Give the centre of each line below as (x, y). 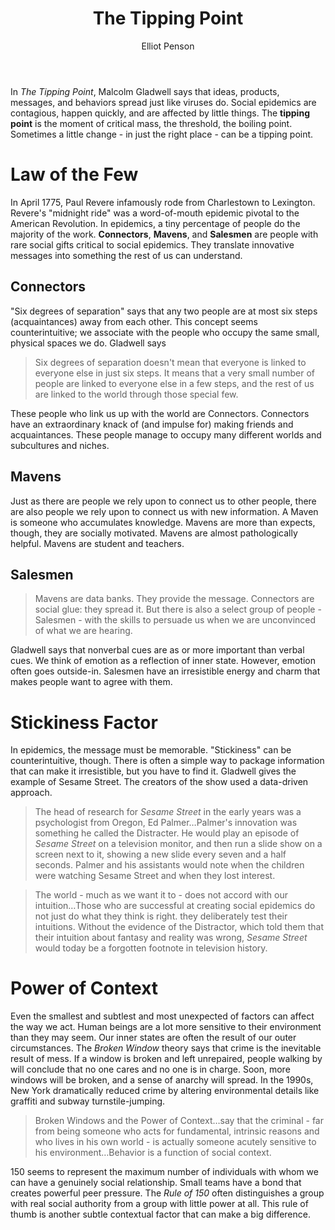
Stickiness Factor (84, 722)
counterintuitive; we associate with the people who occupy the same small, (165, 332)
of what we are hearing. (83, 631)
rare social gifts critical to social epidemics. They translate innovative (152, 244)
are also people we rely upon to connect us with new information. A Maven (164, 511)
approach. (31, 793)
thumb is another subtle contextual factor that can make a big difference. (160, 1214)
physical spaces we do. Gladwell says (88, 343)
